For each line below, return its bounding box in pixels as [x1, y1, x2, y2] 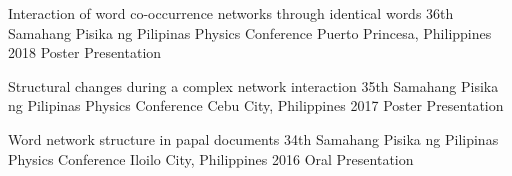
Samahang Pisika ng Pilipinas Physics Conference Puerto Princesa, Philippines [8, 22, 492, 43]
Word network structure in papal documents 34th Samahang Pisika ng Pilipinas [8, 128, 499, 149]
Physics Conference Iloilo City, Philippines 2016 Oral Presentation [8, 148, 414, 169]
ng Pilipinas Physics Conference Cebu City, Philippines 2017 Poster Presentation [8, 95, 504, 116]
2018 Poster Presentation [8, 42, 162, 63]
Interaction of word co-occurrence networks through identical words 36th [8, 3, 454, 23]
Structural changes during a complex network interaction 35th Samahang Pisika [8, 75, 499, 96]
